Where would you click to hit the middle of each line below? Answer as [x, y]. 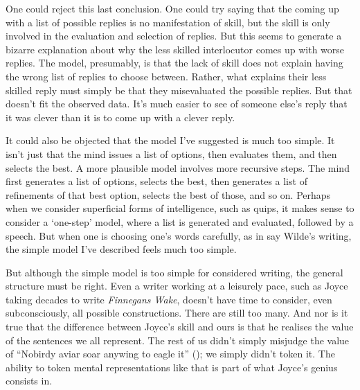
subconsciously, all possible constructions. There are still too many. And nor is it [177, 313]
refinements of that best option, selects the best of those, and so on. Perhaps [168, 194]
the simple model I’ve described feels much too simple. [121, 249]
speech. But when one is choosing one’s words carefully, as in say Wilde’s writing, [179, 235]
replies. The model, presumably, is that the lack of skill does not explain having [174, 63]
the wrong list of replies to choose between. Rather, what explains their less [166, 76]
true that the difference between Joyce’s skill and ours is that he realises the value [180, 327]
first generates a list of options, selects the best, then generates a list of [156, 181]
